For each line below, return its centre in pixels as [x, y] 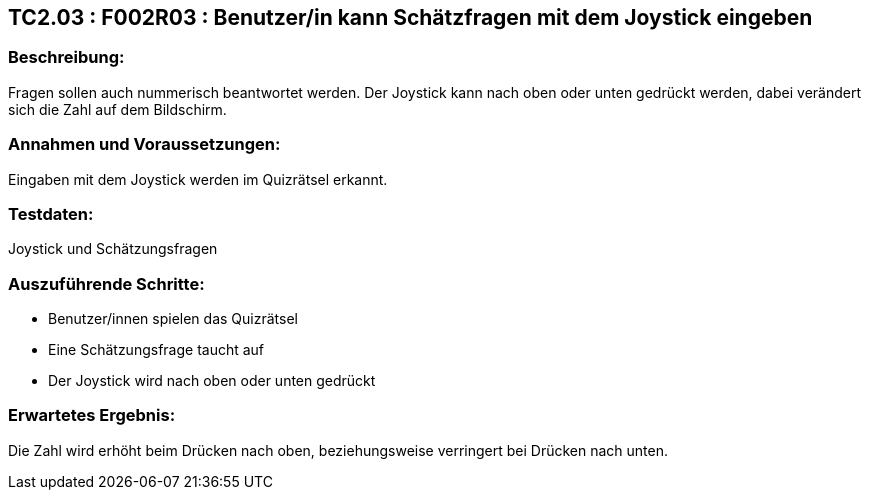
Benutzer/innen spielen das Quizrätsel [173, 319]
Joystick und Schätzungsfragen [113, 249]
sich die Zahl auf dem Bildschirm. [117, 109]
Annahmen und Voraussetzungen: [144, 144]
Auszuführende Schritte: [106, 283]
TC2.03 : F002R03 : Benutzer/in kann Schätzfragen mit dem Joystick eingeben [410, 17]
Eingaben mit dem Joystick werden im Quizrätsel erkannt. [198, 179]
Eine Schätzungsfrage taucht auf [156, 350]
